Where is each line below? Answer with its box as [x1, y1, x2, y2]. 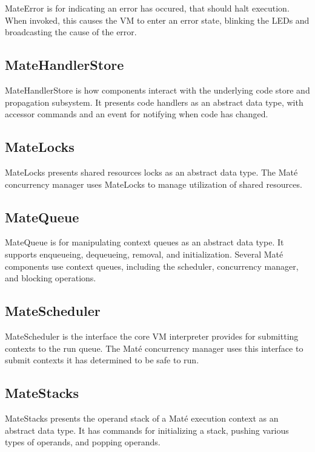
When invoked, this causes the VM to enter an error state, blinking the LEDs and [5, 13, 310, 26]
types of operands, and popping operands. [5, 436, 161, 448]
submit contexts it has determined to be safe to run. [5, 354, 199, 366]
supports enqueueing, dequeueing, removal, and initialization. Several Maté [5, 247, 283, 260]
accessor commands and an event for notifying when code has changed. [5, 108, 268, 120]
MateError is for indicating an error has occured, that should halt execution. [5, 2, 290, 14]
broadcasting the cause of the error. [5, 26, 137, 38]
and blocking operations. [5, 272, 96, 284]
